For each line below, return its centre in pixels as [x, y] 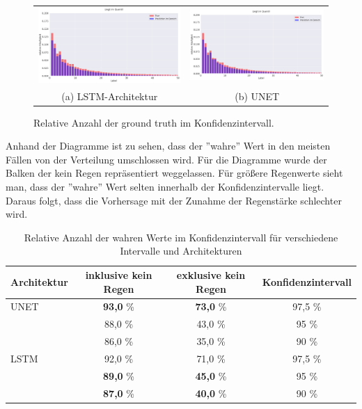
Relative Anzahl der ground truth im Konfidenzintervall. [154, 122]
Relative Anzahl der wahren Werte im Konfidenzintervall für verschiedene [181, 237]
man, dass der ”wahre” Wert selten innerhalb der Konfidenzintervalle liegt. [165, 187]
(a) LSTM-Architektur [110, 96]
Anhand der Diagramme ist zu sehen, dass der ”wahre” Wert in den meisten [168, 146]
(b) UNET [257, 96]
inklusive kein [119, 275]
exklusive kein [211, 275]
